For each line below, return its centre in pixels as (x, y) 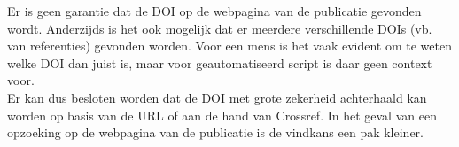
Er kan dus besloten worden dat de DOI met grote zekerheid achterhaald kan (217, 97)
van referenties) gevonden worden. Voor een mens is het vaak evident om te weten (229, 46)
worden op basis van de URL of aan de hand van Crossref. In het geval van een (222, 115)
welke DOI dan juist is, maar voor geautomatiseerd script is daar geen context (220, 62)
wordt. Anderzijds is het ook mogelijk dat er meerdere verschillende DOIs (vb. (220, 28)
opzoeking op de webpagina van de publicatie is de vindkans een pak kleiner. (215, 132)
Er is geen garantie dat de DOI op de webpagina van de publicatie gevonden (214, 11)
